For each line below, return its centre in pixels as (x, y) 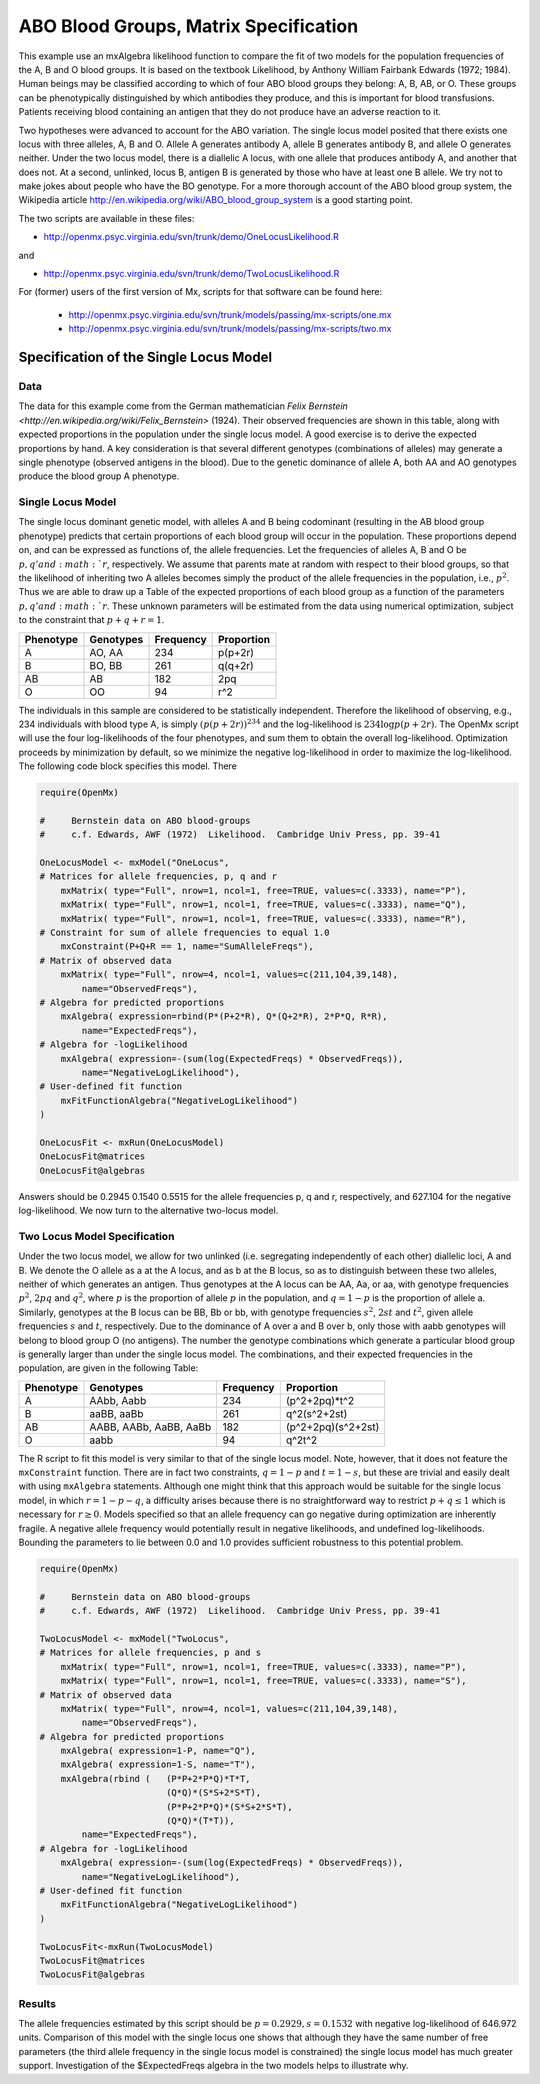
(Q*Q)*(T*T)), (200, 1821)
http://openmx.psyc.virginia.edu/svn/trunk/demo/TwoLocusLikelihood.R (191, 274)
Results (37, 2003)
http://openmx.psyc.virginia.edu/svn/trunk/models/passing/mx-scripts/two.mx (230, 329)
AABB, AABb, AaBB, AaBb (150, 1427)
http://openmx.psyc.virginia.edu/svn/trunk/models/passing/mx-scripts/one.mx (230, 314)
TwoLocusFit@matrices (92, 1960)
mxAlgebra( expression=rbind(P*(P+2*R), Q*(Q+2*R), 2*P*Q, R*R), (224, 1016)
